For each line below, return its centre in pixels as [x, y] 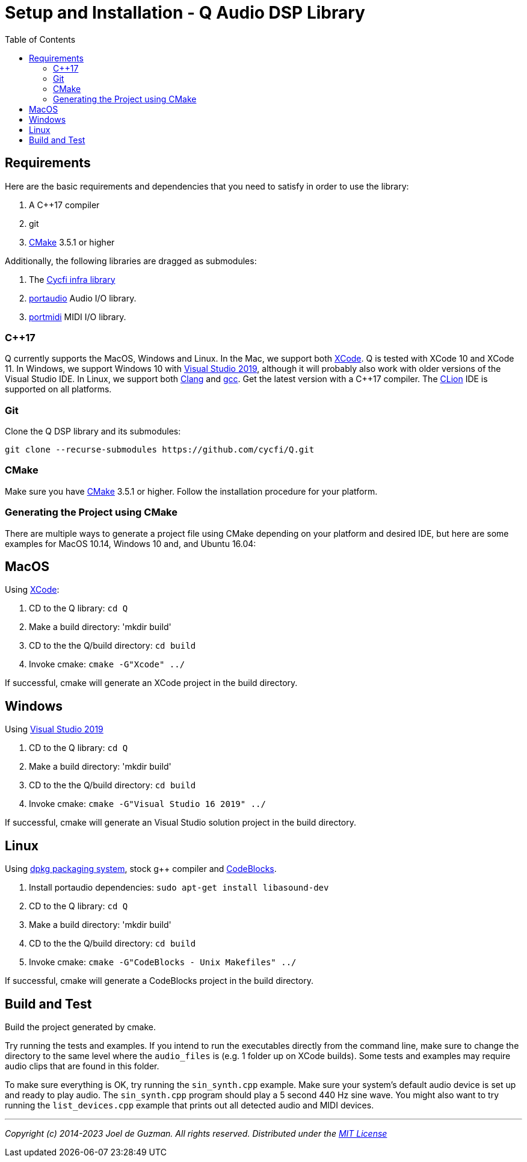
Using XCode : [32, 590]
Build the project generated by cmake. [80, 1027]
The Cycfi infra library [72, 279]
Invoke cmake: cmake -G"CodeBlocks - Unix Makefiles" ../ [163, 962]
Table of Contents [40, 39]
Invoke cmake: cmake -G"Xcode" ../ [107, 664]
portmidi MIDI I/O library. [78, 317]
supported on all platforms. [58, 389]
